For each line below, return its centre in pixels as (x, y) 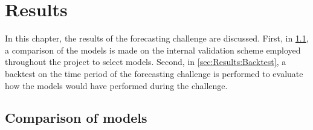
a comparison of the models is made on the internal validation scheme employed (153, 50)
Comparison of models (76, 118)
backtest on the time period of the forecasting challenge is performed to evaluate (154, 73)
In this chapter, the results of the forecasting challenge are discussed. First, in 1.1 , (157, 38)
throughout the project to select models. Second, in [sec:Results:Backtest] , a (146, 62)
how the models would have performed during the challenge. (116, 85)
